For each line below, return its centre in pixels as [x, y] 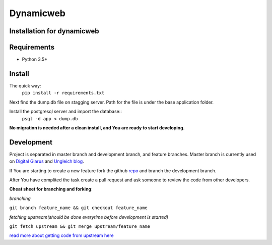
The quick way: [25, 85]
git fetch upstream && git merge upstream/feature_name [80, 226]
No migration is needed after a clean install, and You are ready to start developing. [97, 128]
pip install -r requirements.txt [63, 93]
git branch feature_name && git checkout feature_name [79, 208]
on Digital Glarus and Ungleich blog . [47, 161]
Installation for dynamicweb [54, 31]
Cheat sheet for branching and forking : [51, 189]
